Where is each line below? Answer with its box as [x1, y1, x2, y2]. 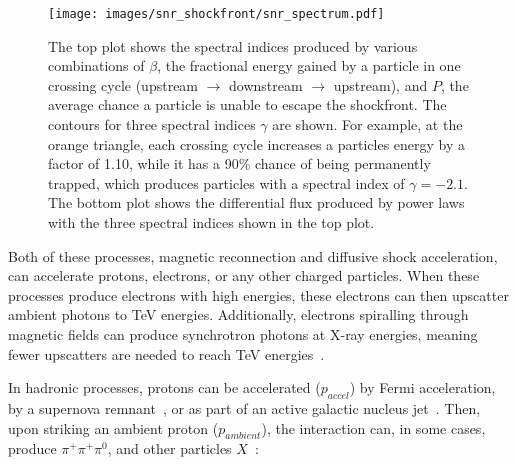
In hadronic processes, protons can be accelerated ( [8, 377, 321, 398]
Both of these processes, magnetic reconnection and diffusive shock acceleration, [8, 245, 498, 266]
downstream [229, 74, 303, 95]
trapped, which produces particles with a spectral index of [48, 172, 405, 193]
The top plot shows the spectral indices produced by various [48, 35, 418, 56]
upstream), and [333, 74, 428, 95]
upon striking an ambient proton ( [8, 417, 219, 438]
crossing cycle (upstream [48, 74, 199, 95]
